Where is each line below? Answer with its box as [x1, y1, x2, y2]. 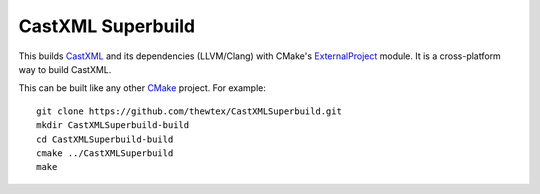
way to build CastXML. [18, 63, 112, 75]
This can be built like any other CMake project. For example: [18, 82, 267, 94]
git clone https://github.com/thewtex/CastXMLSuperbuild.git [36, 105, 342, 117]
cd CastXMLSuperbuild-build [36, 133, 174, 145]
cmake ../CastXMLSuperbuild [36, 147, 174, 159]
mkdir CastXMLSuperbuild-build [36, 120, 190, 131]
